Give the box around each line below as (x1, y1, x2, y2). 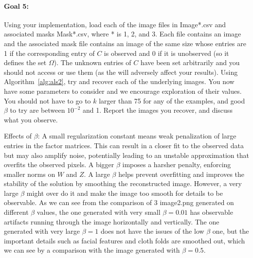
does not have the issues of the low (100, 226, 204, 236)
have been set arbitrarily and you (140, 57, 240, 68)
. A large (84, 169, 110, 179)
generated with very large (4, 226, 80, 236)
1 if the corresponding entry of (4, 48, 95, 58)
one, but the (212, 226, 249, 236)
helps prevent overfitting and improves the (118, 169, 245, 179)
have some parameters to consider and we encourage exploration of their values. (4, 86, 242, 96)
